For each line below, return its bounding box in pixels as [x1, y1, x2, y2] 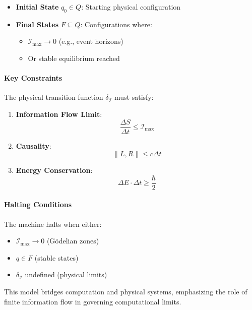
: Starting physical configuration [81, 2, 181, 12]
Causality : [16, 140, 51, 151]
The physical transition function [4, 92, 103, 102]
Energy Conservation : [16, 165, 93, 175]
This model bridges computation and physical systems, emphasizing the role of [4, 286, 247, 297]
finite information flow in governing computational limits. [4, 296, 181, 306]
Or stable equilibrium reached [28, 52, 120, 63]
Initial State [16, 2, 59, 12]
